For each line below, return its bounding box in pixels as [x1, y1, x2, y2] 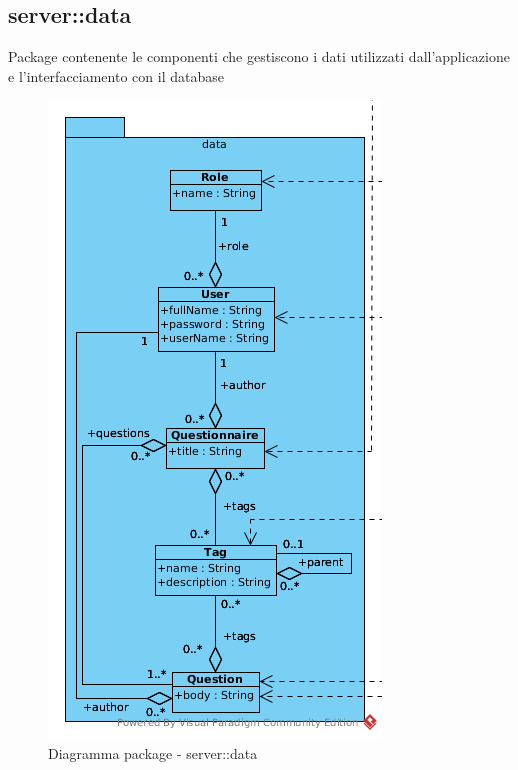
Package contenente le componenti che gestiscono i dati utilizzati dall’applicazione [8, 46, 510, 67]
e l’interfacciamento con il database [8, 65, 224, 86]
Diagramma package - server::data [48, 742, 258, 763]
